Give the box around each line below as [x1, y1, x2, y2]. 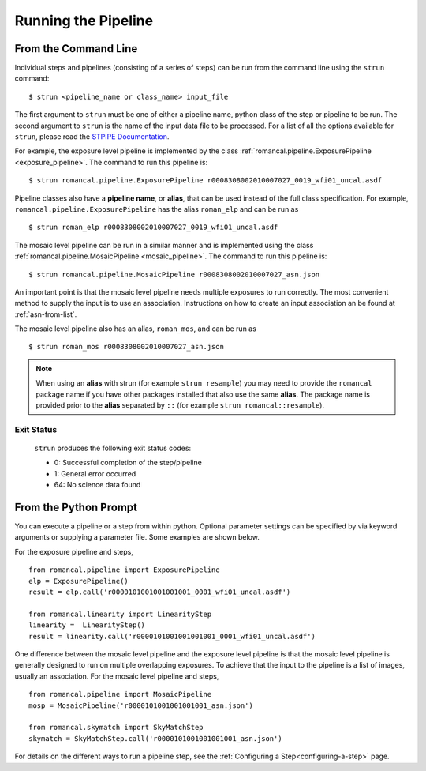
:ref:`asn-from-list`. [14, 309, 77, 319]
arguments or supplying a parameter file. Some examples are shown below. [14, 532, 260, 542]
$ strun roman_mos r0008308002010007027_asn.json [28, 342, 225, 352]
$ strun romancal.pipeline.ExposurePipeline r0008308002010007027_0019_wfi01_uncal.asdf [28, 176, 383, 185]
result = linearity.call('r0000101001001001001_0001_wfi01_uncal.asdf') [28, 632, 316, 641]
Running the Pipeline [14, 12, 154, 29]
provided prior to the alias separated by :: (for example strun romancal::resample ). [35, 401, 325, 410]
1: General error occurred [54, 468, 136, 478]
